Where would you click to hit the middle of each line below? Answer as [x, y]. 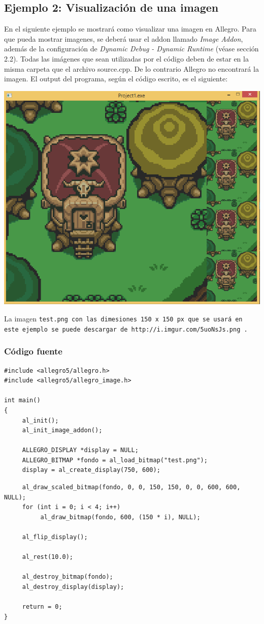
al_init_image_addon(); [62, 430]
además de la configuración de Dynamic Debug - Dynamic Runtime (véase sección [131, 49]
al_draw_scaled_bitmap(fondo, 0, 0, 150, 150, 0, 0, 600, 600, [131, 487]
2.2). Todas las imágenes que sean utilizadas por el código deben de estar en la [126, 58]
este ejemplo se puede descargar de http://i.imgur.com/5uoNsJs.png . [126, 329]
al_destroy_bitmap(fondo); [68, 577]
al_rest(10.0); [48, 557]
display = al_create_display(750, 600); [91, 470]
